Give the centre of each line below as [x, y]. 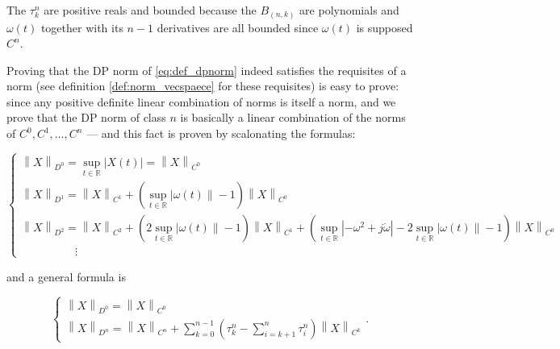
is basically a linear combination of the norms [293, 117]
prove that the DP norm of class [86, 117]
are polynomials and [349, 10]
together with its [82, 27]
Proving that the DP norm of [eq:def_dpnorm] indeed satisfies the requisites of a [207, 70]
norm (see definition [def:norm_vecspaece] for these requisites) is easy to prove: [203, 86]
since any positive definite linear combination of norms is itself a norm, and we [201, 101]
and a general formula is [66, 276]
